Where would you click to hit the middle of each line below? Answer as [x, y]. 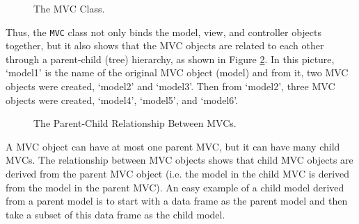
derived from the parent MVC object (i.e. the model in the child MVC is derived [178, 173]
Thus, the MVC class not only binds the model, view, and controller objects [164, 32]
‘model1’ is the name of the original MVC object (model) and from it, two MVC [177, 72]
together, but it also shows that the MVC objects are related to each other [165, 45]
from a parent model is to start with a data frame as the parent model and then [177, 201]
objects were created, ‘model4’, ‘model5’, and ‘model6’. [122, 100]
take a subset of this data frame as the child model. [115, 214]
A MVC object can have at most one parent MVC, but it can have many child [173, 146]
